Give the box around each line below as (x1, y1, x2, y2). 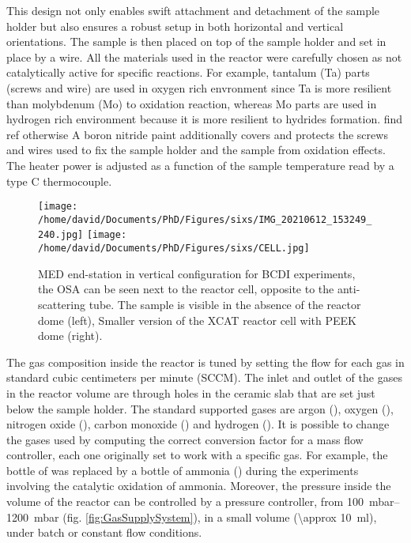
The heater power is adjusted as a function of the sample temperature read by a (6, 156, 394, 173)
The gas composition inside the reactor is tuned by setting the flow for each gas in (6, 353, 405, 370)
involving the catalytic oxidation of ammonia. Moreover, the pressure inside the (6, 477, 391, 494)
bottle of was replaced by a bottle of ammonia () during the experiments (6, 462, 359, 478)
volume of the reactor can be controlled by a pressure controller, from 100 (6, 493, 364, 510)
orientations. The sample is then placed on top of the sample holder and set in (6, 33, 386, 50)
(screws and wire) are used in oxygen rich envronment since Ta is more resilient (6, 79, 392, 96)
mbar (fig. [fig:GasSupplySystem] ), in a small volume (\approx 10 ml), (33, 508, 377, 525)
